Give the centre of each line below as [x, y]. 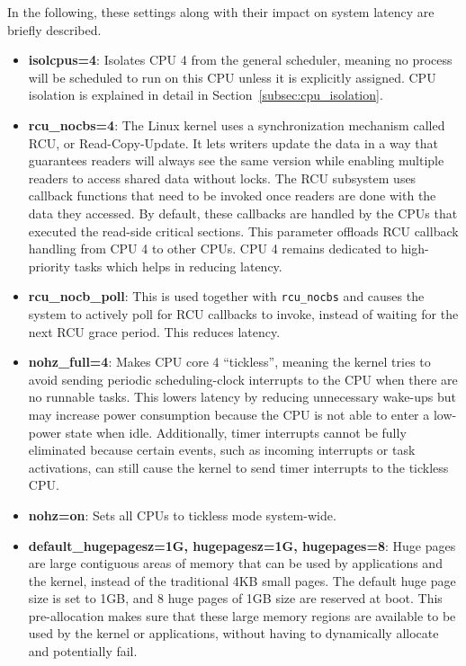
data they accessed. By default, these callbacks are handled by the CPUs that [243, 213]
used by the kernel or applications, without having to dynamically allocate [233, 633]
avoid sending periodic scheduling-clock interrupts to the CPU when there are [243, 379]
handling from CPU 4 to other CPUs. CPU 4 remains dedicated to [212, 249]
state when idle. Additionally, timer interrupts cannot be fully [236, 432]
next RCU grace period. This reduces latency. [154, 331]
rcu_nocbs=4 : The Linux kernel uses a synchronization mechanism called [237, 124]
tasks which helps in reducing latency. [178, 266]
